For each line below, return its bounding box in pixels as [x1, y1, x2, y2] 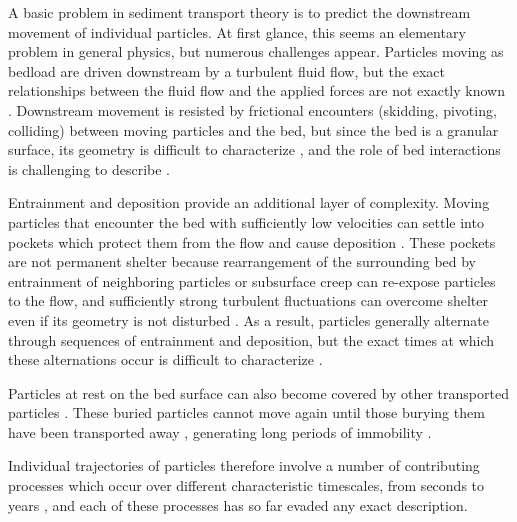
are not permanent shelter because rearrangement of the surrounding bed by [8, 251, 477, 272]
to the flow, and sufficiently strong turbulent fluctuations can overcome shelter [8, 290, 488, 311]
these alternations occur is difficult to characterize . [8, 349, 323, 370]
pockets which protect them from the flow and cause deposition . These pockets [8, 231, 496, 252]
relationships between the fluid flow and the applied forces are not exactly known [8, 80, 505, 101]
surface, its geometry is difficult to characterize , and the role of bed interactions [8, 139, 501, 160]
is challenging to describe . [8, 158, 170, 179]
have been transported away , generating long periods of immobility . [8, 421, 432, 442]
